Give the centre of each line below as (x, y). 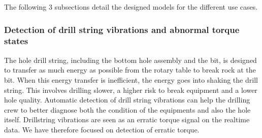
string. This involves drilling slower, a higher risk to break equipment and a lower (131, 90)
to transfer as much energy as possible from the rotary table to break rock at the (130, 70)
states (16, 41)
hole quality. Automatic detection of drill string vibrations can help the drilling (127, 100)
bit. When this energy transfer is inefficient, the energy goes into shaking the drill (131, 79)
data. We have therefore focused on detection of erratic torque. (102, 129)
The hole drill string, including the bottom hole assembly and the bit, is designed (130, 60)
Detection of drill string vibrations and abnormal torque (122, 29)
